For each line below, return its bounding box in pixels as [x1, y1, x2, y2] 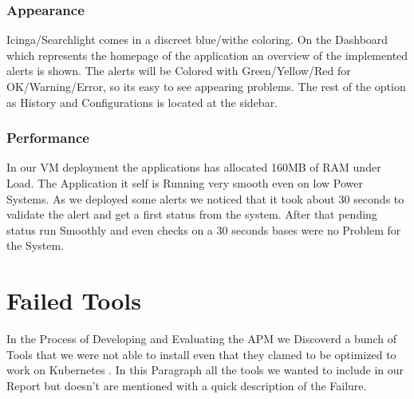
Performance [6, 128, 89, 148]
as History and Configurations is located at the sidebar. [6, 93, 278, 110]
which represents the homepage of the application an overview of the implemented [6, 46, 408, 63]
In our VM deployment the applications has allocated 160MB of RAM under [6, 159, 381, 176]
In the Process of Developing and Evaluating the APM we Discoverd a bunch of [6, 330, 396, 347]
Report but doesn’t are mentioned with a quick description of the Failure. [6, 377, 367, 393]
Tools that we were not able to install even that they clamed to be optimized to [6, 346, 396, 362]
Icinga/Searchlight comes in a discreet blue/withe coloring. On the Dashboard [6, 31, 388, 48]
